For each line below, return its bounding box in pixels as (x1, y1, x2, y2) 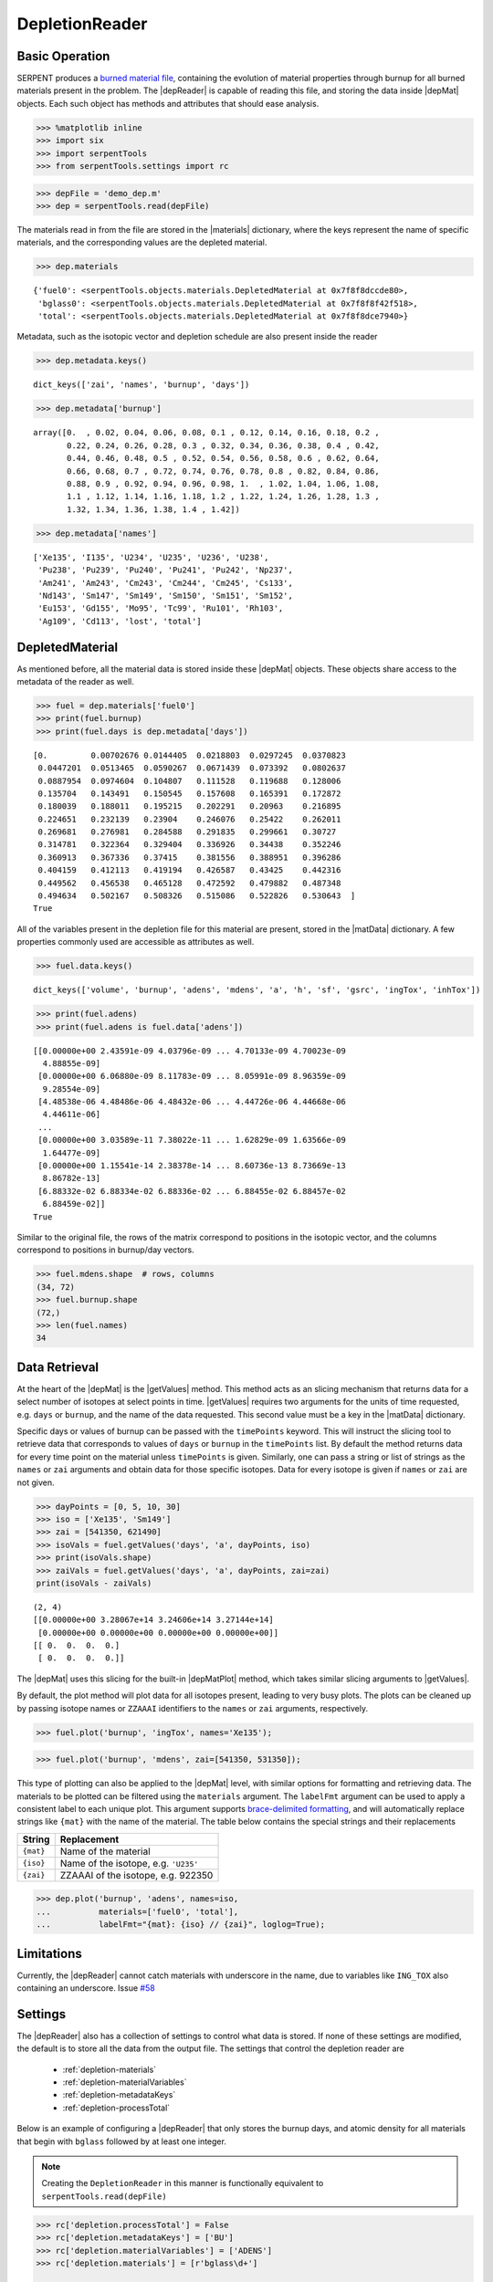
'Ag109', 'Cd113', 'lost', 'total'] (37, 616, 203, 626)
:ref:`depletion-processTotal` (62, 2102, 171, 2113)
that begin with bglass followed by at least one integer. (16, 2136, 227, 2147)
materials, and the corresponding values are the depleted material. (16, 237, 267, 248)
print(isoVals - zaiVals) (36, 1577, 152, 1588)
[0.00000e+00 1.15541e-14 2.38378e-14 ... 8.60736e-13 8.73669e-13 (37, 1160, 346, 1171)
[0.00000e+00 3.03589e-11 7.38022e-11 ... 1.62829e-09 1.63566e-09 (37, 1135, 346, 1146)
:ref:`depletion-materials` (62, 2064, 157, 2075)
